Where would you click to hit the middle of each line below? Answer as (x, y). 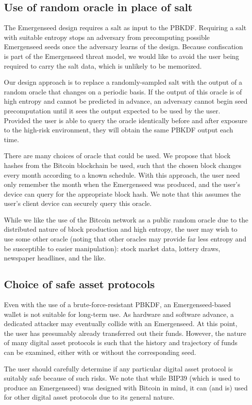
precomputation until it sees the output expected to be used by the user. (112, 110)
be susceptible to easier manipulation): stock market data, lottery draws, (112, 248)
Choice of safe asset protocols (79, 284)
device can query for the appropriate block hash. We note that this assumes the (122, 193)
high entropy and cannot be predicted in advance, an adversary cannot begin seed (126, 101)
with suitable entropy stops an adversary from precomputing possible (107, 37)
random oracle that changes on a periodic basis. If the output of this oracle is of (123, 91)
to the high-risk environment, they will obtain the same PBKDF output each (118, 130)
